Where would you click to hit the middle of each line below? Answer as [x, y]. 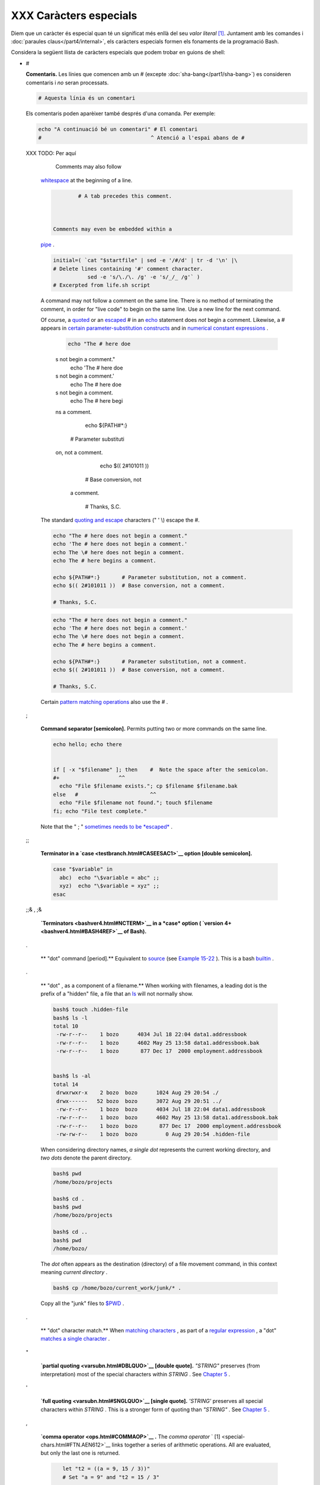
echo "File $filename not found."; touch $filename [136, 803]
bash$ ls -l [71, 1018]
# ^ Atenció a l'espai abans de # [141, 138]
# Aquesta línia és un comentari [87, 98]
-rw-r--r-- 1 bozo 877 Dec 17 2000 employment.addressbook [160, 1051]
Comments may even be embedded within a [112, 229]
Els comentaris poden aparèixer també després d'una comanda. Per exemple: [121, 113]
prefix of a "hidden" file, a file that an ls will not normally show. [117, 994]
